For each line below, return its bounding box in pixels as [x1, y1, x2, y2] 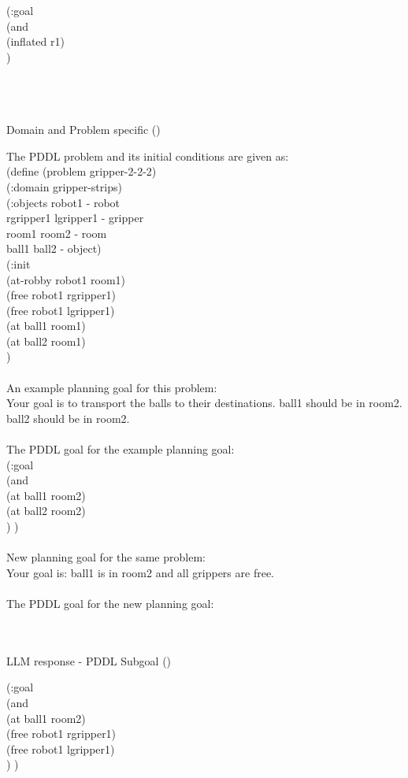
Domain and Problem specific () [6, 121, 161, 138]
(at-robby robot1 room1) [6, 271, 126, 287]
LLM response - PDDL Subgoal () [6, 652, 172, 669]
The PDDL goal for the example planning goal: [6, 441, 235, 458]
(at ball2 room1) [6, 332, 86, 349]
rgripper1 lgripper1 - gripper [6, 209, 144, 226]
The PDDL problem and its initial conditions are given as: [6, 147, 289, 164]
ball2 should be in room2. [6, 409, 130, 426]
